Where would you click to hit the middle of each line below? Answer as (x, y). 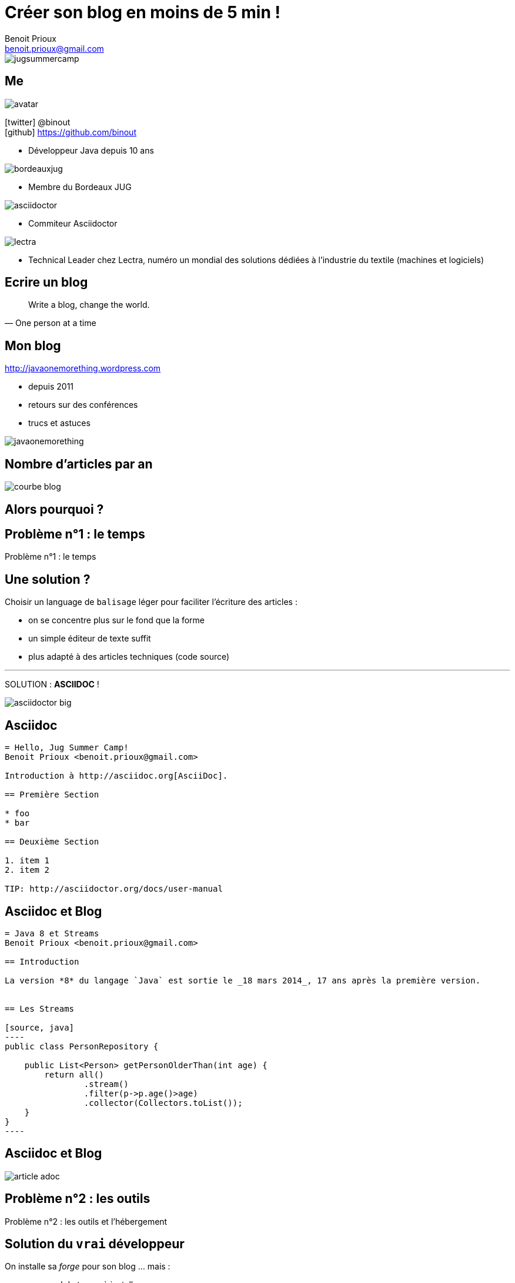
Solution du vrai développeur (95, 1244)
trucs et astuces (59, 423)
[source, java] (40, 1027)
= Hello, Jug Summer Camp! (67, 748)
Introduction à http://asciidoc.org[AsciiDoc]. (116, 776)
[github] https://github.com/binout (71, 132)
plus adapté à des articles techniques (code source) (129, 657)
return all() (74, 1074)
